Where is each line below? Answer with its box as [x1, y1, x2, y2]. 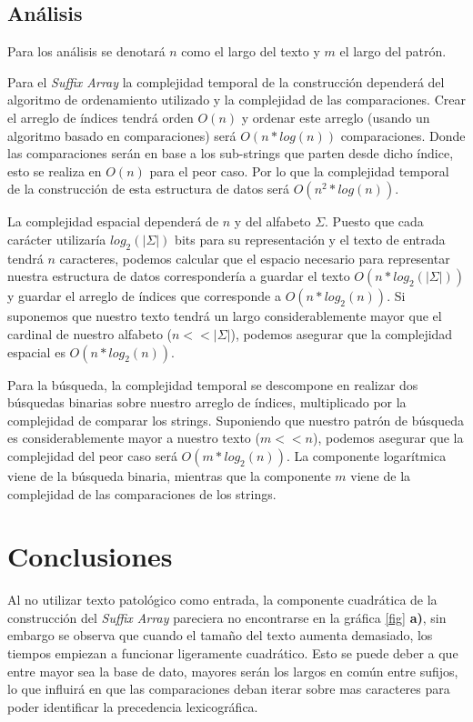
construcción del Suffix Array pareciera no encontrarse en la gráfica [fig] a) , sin [7, 607, 447, 627]
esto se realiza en [7, 161, 102, 180]
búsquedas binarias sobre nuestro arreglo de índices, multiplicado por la [7, 393, 407, 412]
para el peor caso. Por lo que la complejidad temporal [149, 161, 449, 180]
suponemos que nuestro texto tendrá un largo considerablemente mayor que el [7, 306, 442, 326]
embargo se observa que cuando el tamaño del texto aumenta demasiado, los [7, 626, 433, 645]
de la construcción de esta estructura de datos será [7, 179, 290, 198]
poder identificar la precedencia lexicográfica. [7, 697, 258, 716]
